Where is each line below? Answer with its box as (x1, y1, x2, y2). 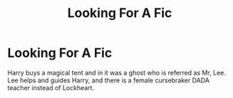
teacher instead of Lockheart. (7, 83, 95, 92)
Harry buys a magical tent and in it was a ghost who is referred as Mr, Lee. (7, 68, 227, 77)
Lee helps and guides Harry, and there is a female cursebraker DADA (7, 76, 210, 85)
